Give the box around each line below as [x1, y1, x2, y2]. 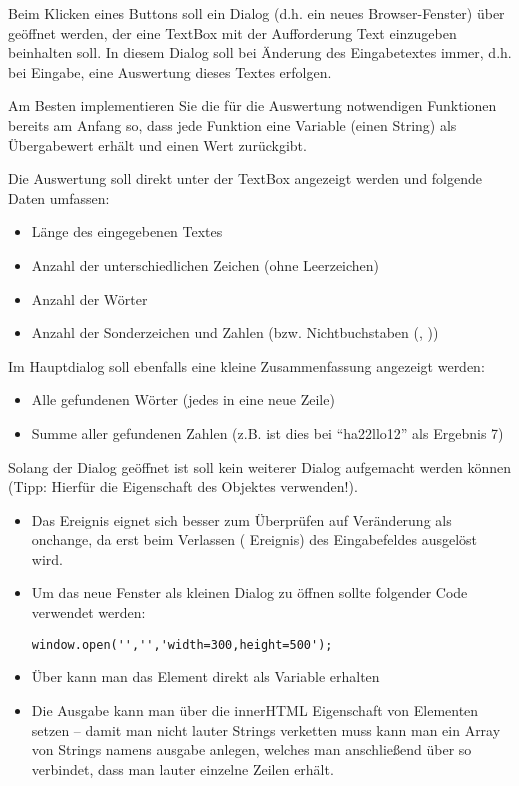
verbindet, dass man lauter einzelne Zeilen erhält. [31, 758, 334, 779]
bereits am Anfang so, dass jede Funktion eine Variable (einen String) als [8, 114, 457, 135]
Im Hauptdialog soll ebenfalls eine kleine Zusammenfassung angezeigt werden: [8, 355, 485, 376]
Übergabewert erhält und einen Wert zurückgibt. [8, 134, 307, 155]
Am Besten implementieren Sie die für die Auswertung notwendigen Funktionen [8, 95, 497, 116]
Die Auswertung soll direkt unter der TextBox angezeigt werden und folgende [8, 168, 483, 189]
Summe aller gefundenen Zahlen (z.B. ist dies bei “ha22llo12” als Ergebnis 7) [31, 422, 504, 443]
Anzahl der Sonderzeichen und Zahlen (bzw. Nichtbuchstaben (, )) [31, 322, 439, 343]
